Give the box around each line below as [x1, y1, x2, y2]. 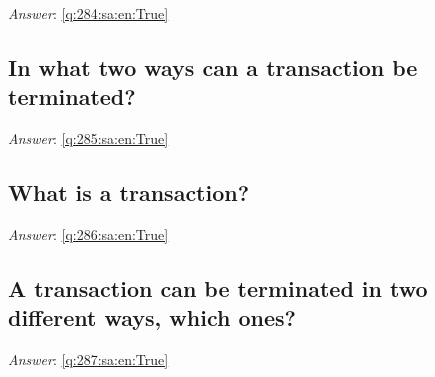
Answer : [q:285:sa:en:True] [8, 128, 169, 149]
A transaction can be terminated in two [8, 272, 428, 303]
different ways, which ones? [8, 302, 296, 333]
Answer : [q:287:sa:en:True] [8, 349, 169, 370]
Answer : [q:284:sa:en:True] [8, 3, 169, 23]
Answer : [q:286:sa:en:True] [8, 223, 169, 244]
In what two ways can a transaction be [8, 51, 418, 82]
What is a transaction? [8, 177, 250, 208]
